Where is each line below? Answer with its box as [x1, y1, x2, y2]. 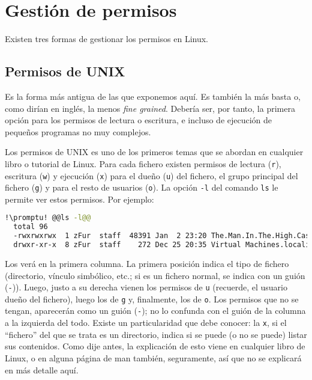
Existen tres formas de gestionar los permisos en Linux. [5, 32, 209, 45]
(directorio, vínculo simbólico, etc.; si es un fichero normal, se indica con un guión [5, 269, 305, 281]
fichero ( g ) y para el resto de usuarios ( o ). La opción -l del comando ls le [5, 181, 278, 194]
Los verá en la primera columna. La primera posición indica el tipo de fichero [5, 257, 289, 269]
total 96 [13, 222, 48, 231]
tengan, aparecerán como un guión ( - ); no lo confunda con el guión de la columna [5, 304, 306, 317]
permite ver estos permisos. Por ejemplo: [5, 192, 154, 205]
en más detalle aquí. [5, 363, 79, 376]
